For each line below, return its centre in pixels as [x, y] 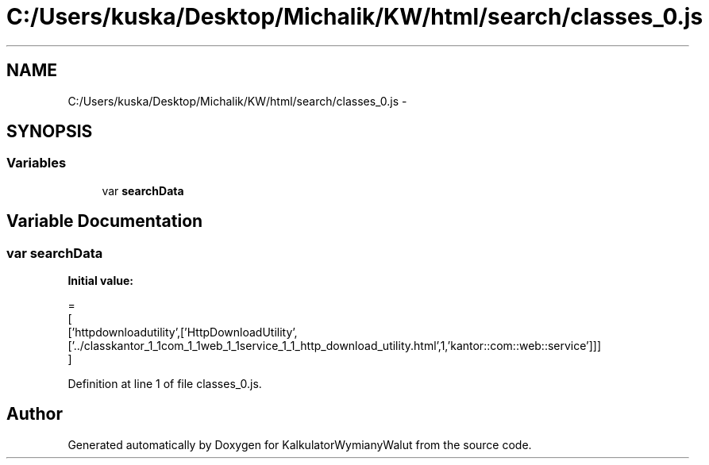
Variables [37, 163]
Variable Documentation [105, 221]
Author [35, 414]
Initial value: [100, 281]
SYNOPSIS [50, 132]
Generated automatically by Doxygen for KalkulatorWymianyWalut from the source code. [300, 444]
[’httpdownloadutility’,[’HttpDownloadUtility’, [183, 332]
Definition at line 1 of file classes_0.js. [165, 384]
